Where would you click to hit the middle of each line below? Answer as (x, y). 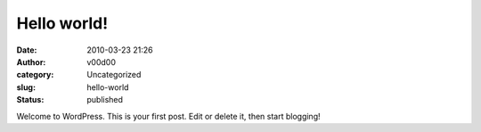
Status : (30, 100)
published (105, 100)
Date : (27, 50)
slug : (26, 87)
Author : (31, 62)
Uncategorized (114, 75)
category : (35, 75)
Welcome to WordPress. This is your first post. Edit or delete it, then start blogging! (168, 116)
